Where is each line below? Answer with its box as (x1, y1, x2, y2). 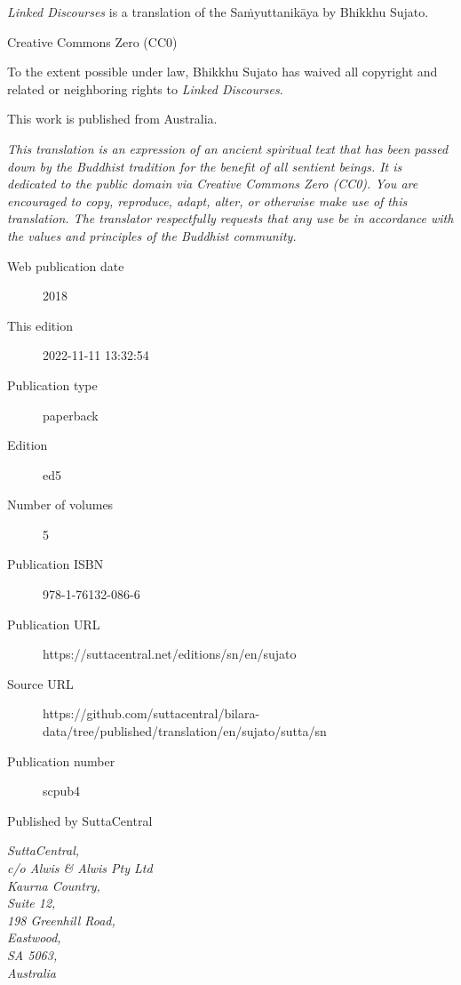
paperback (43, 405, 99, 424)
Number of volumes (7, 495, 114, 514)
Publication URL (7, 614, 100, 633)
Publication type (7, 375, 98, 394)
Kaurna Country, (7, 876, 100, 894)
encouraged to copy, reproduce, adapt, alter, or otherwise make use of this (7, 191, 408, 210)
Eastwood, (7, 928, 61, 947)
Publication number (7, 751, 115, 770)
